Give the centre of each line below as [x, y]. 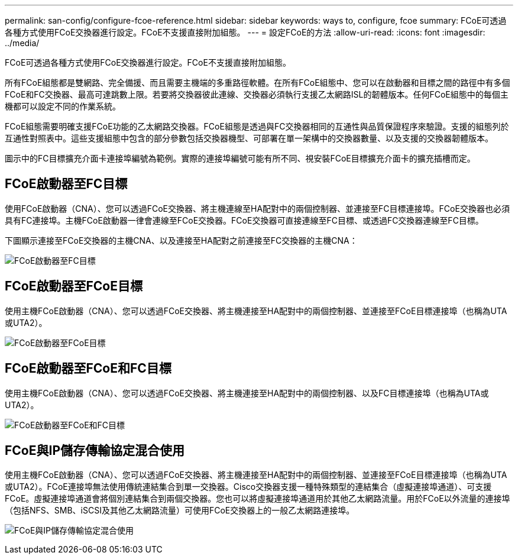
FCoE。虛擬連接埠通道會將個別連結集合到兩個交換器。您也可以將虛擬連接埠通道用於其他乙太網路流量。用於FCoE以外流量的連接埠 [258, 499]
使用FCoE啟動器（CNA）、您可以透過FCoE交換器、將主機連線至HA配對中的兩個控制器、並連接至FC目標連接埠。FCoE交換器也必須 [257, 208]
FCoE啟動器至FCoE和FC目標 [88, 369]
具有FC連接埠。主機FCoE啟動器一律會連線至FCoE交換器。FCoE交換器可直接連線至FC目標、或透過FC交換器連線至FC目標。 [244, 220]
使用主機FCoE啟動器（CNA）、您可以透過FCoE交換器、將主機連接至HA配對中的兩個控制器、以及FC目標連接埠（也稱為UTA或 [247, 393]
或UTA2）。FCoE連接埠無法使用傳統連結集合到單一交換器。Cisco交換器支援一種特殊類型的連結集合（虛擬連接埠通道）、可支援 [248, 487]
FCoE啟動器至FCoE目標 [74, 286]
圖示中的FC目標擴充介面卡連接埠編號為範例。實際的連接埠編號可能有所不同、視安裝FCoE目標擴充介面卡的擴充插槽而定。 [240, 158]
